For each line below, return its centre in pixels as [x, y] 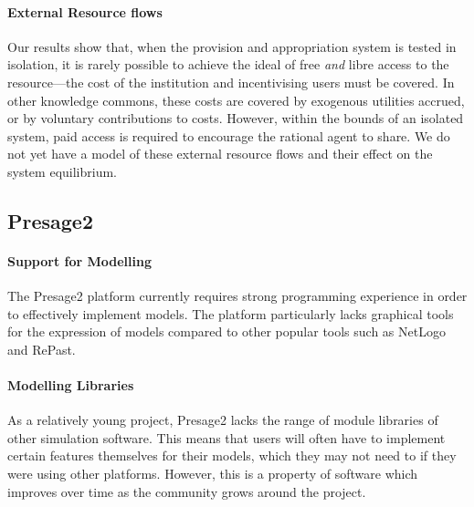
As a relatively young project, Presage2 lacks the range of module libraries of [223, 420]
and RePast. [42, 349]
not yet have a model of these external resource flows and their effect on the [220, 154]
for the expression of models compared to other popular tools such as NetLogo [226, 331]
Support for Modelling [80, 260]
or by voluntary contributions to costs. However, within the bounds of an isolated [236, 118]
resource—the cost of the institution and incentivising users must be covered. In [231, 82]
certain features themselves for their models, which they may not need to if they [232, 455]
